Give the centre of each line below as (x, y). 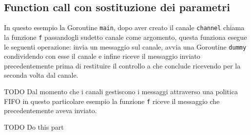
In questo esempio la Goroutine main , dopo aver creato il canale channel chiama (124, 27)
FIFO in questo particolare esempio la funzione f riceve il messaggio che (112, 101)
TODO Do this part (34, 127)
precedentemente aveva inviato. (50, 110)
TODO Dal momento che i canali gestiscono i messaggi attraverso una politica (121, 91)
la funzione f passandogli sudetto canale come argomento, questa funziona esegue (125, 37)
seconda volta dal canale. (41, 75)
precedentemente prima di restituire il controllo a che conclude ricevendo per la (122, 65)
